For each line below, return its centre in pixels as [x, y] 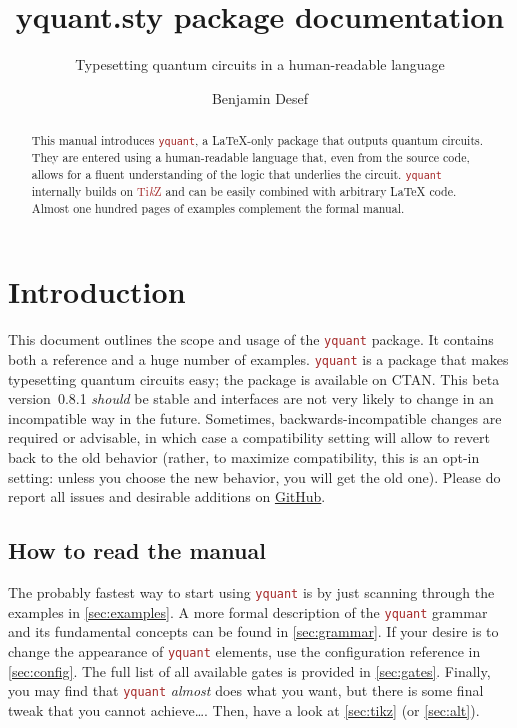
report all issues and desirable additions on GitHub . [167, 496]
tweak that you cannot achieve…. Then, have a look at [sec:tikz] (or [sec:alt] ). [244, 709]
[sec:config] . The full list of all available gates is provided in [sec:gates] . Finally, [249, 670]
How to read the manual [137, 550]
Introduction [97, 291]
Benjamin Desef [260, 97]
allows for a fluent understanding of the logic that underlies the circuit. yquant [236, 173]
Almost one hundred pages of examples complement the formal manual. [218, 207]
